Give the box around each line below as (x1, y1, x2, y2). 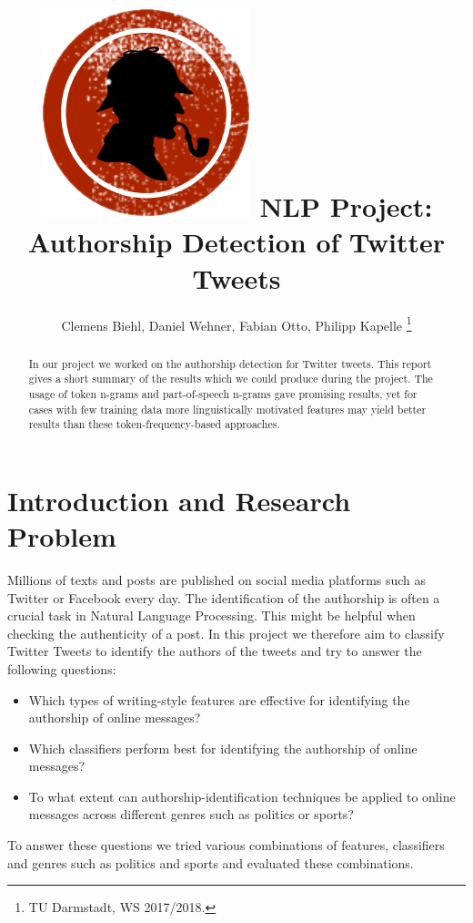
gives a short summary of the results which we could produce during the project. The (28, 371, 433, 386)
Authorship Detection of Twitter (27, 223, 446, 261)
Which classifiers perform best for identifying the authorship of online (28, 738, 418, 757)
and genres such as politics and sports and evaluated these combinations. (7, 853, 414, 872)
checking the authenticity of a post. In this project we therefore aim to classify (7, 623, 445, 642)
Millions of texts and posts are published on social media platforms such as (7, 569, 427, 589)
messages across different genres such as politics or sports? (28, 805, 354, 824)
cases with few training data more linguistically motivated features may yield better (28, 401, 427, 416)
